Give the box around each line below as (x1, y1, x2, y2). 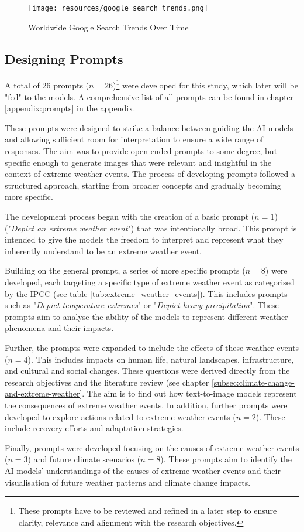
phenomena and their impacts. (5, 322, 114, 334)
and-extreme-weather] (5, 387, 82, 400)
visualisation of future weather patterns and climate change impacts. (5, 476, 251, 488)
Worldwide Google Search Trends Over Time (28, 21, 189, 33)
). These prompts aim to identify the (160, 453, 292, 465)
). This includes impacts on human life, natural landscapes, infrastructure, (27, 353, 294, 365)
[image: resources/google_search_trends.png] (28, 4, 208, 12)
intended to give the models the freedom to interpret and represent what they (5, 233, 284, 245)
